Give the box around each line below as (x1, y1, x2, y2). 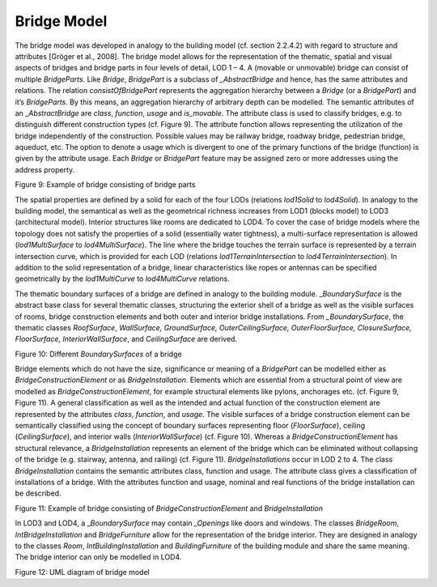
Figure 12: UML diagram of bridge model (15, 567, 150, 576)
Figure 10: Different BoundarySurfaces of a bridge (15, 349, 182, 359)
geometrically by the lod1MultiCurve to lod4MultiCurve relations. (15, 274, 230, 283)
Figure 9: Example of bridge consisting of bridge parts (15, 180, 196, 189)
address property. (15, 164, 75, 174)
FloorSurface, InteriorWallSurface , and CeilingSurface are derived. (15, 334, 238, 344)
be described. (15, 488, 62, 498)
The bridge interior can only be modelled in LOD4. (15, 552, 182, 562)
